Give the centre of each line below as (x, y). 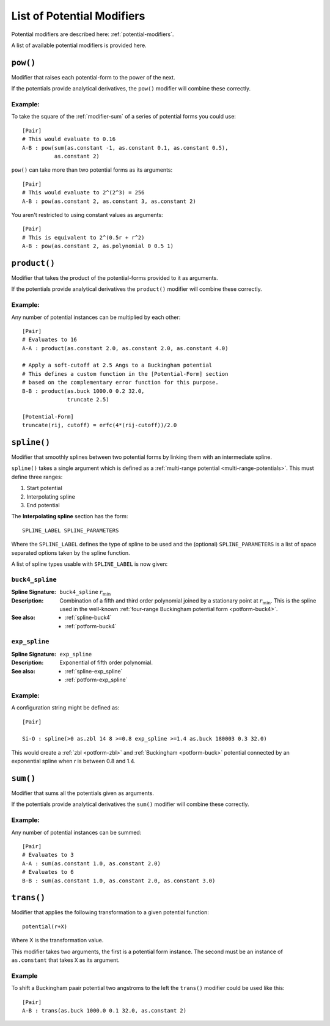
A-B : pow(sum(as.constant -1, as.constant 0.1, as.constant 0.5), (125, 148)
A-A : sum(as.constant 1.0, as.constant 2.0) (92, 863)
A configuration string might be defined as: (65, 708)
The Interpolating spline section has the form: (70, 516)
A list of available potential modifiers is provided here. (79, 45)
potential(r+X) (45, 926)
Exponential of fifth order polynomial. (106, 662)
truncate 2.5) (88, 400)
